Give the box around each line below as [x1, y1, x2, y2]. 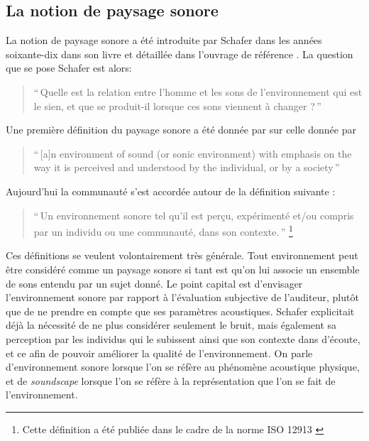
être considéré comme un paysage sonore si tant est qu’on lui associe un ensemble [6, 261, 360, 276]
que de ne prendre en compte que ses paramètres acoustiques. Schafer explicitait [6, 303, 355, 318]
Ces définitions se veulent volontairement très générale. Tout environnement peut [6, 248, 358, 263]
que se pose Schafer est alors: [6, 60, 132, 75]
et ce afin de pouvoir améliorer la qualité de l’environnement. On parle [6, 345, 313, 360]
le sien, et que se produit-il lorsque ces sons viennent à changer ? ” [33, 98, 321, 113]
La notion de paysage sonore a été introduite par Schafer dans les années [6, 33, 322, 48]
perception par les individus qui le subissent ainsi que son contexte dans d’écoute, [6, 331, 360, 346]
